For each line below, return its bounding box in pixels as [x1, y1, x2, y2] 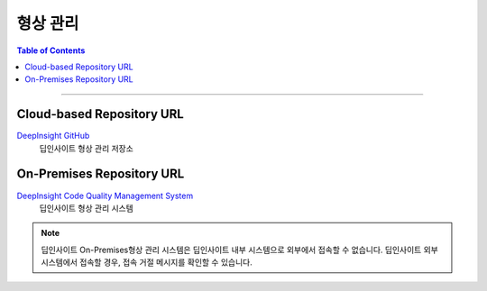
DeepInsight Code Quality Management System [16, 190, 194, 201]
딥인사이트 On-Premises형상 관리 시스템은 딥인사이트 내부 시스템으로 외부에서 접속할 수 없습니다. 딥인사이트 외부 [41, 244, 439, 255]
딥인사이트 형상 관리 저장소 [39, 142, 134, 153]
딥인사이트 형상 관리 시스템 [39, 203, 134, 214]
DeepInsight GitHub [16, 131, 90, 141]
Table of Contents [16, 45, 86, 56]
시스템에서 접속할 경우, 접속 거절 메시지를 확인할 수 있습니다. [41, 257, 253, 268]
